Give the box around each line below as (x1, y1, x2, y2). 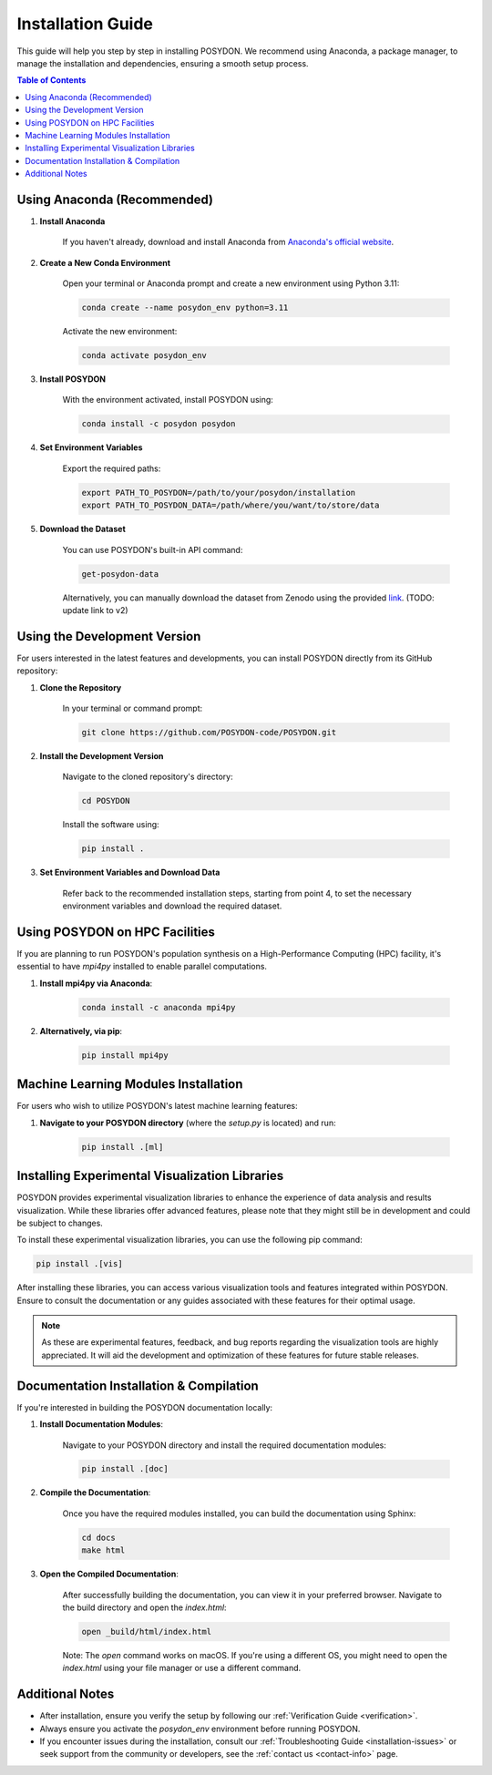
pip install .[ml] (81, 1142, 164, 1152)
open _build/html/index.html (81, 1626, 212, 1636)
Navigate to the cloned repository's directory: (62, 771, 233, 783)
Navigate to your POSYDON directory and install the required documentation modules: (62, 1440, 386, 1451)
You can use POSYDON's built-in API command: (62, 544, 243, 555)
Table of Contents (16, 75, 87, 86)
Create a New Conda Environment (39, 257, 171, 268)
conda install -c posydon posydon (81, 419, 236, 429)
